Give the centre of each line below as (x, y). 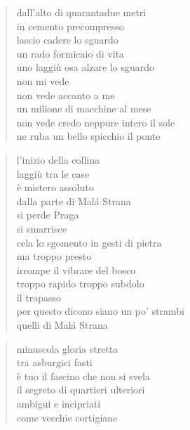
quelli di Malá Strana (62, 325)
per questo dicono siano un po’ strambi (100, 311)
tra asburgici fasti (54, 362)
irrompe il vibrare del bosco (76, 269)
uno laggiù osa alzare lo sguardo (86, 67)
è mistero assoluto (55, 187)
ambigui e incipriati (59, 404)
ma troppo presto (54, 256)
